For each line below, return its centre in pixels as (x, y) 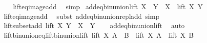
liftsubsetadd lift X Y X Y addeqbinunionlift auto (94, 25)
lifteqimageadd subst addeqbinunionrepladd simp (82, 16)
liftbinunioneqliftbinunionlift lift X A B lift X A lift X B (99, 35)
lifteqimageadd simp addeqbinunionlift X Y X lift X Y (108, 6)
